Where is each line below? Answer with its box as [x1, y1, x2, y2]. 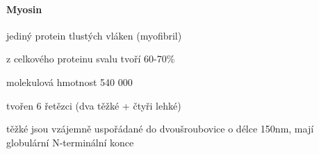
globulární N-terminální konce [6, 135, 134, 149]
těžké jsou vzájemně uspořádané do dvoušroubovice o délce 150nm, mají [6, 121, 314, 136]
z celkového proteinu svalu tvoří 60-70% [6, 51, 175, 66]
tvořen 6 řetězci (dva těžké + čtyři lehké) [6, 98, 181, 112]
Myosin [6, 1, 42, 16]
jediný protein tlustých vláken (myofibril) [6, 28, 182, 42]
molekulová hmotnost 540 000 [6, 74, 133, 89]
